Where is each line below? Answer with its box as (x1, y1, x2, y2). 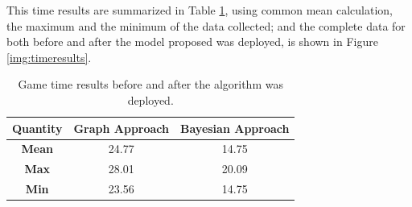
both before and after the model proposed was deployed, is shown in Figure (6, 33, 378, 50)
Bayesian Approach (180, 119, 290, 136)
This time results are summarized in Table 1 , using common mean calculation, (6, 2, 393, 18)
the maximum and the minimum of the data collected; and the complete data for (6, 17, 406, 34)
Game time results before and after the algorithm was (18, 76, 283, 93)
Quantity (12, 119, 63, 136)
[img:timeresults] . (6, 48, 92, 65)
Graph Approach (73, 119, 169, 136)
